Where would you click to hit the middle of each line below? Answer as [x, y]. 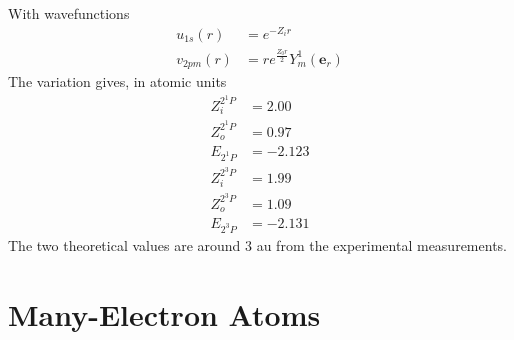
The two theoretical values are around [124, 244]
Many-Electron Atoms [164, 313]
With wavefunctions [69, 13]
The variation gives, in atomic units [117, 81]
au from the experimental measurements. [381, 244]
